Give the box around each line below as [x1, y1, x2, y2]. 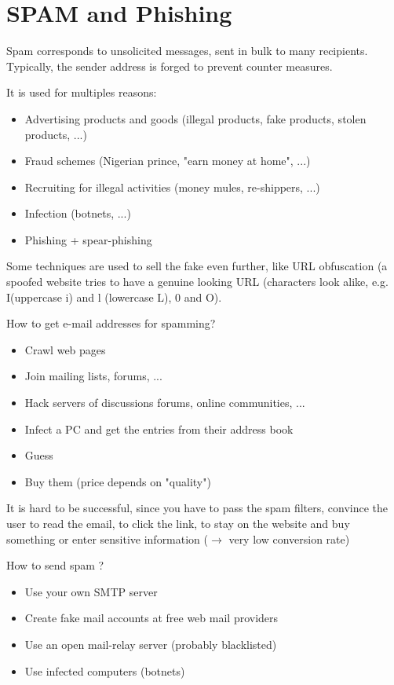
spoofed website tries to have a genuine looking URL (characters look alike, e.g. [6, 273, 389, 290]
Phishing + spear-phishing [24, 231, 152, 247]
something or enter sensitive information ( [6, 530, 209, 547]
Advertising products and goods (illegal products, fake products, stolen [24, 110, 367, 126]
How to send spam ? [6, 557, 104, 573]
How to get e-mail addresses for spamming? [6, 315, 216, 332]
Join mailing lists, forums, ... [24, 368, 162, 384]
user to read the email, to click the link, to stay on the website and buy [6, 515, 350, 531]
